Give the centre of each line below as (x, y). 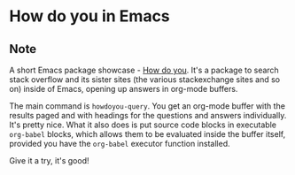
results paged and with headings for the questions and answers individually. (148, 115)
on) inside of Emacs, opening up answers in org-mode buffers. (124, 89)
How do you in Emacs (89, 16)
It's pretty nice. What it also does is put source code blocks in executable (143, 125)
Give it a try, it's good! (49, 160)
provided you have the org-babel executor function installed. (120, 144)
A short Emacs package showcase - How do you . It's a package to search (144, 70)
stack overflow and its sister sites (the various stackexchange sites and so (145, 80)
